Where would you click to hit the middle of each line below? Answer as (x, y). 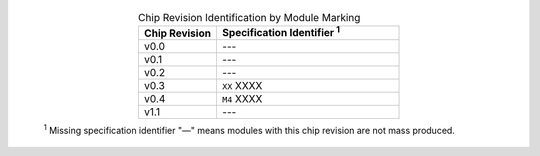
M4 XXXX (242, 98)
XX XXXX (242, 85)
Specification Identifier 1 (280, 32)
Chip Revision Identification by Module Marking (249, 18)
